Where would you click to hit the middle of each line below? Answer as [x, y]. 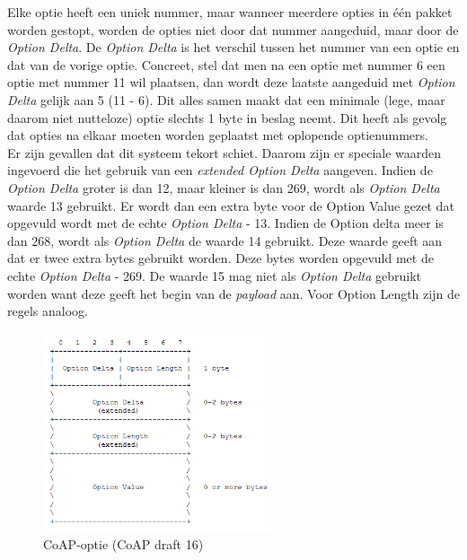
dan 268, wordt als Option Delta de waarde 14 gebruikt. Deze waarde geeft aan [225, 240]
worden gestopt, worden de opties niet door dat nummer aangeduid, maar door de [233, 29]
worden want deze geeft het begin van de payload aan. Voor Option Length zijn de [233, 293]
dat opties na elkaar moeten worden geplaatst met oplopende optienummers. [218, 135]
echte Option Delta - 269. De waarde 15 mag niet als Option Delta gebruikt [215, 275]
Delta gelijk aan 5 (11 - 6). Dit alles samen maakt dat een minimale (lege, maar [226, 99]
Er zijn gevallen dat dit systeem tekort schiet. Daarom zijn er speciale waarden [225, 152]
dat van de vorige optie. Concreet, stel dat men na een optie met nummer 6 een [226, 64]
